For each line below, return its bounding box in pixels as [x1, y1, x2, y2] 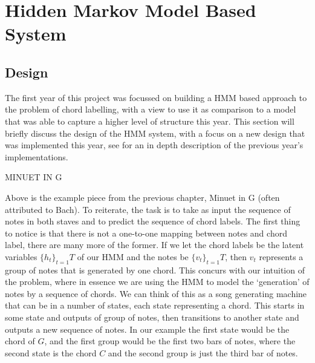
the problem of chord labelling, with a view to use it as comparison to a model [5, 103, 296, 116]
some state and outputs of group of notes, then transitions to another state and [5, 311, 299, 324]
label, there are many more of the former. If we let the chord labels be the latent [5, 238, 304, 251]
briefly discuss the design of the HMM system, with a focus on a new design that [5, 126, 305, 139]
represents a [259, 250, 304, 263]
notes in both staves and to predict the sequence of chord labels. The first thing [5, 215, 300, 227]
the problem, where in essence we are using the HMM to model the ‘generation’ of [5, 275, 310, 288]
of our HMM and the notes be [77, 250, 189, 263]
